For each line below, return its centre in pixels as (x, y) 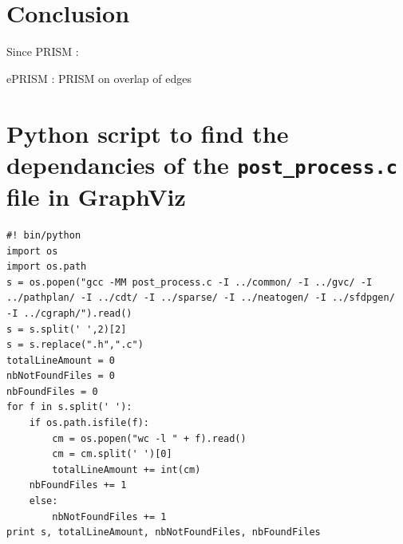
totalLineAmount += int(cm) (126, 469)
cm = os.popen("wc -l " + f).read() (149, 438)
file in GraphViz (96, 196)
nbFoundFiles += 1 (78, 485)
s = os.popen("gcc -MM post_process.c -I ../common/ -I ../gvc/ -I (190, 282)
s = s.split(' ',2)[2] (67, 329)
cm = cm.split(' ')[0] (112, 454)
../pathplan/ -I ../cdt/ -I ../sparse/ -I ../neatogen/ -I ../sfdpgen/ (201, 298)
